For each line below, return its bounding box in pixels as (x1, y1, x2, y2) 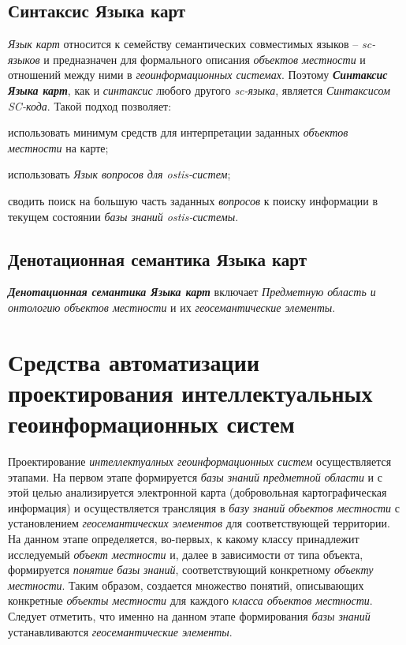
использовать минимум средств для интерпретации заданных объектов (8, 124, 348, 141)
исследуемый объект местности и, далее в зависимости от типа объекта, (8, 546, 363, 562)
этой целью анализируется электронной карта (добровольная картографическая (8, 484, 387, 501)
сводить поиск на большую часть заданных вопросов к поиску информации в (8, 192, 378, 208)
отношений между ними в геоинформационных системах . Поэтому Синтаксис (8, 66, 388, 83)
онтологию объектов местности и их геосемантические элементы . (8, 298, 336, 315)
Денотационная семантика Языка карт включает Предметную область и (8, 283, 376, 300)
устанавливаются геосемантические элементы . (8, 623, 233, 639)
